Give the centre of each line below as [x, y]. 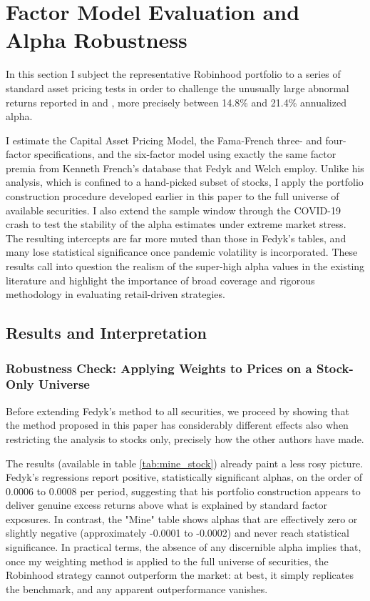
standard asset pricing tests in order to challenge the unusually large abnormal [178, 88]
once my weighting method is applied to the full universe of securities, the [167, 561]
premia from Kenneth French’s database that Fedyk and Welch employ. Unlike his [185, 168]
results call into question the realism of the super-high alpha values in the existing [185, 266]
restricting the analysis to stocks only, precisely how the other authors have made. [185, 438]
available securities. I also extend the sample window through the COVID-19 [173, 210]
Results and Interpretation [106, 333]
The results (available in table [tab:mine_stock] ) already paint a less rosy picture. [185, 463]
